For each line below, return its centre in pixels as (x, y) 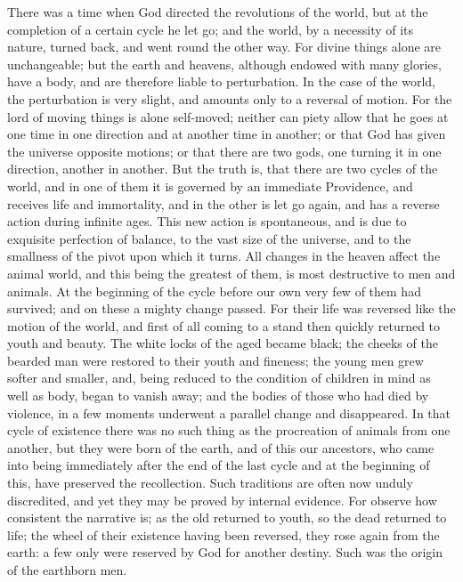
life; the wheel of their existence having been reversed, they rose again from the (223, 534)
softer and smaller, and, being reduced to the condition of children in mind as (219, 378)
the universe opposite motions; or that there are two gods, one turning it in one (224, 151)
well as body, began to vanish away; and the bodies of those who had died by (218, 396)
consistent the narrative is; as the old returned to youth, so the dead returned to (227, 517)
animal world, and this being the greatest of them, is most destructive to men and (231, 273)
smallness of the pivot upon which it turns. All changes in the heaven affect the (224, 256)
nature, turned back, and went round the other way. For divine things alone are (224, 47)
